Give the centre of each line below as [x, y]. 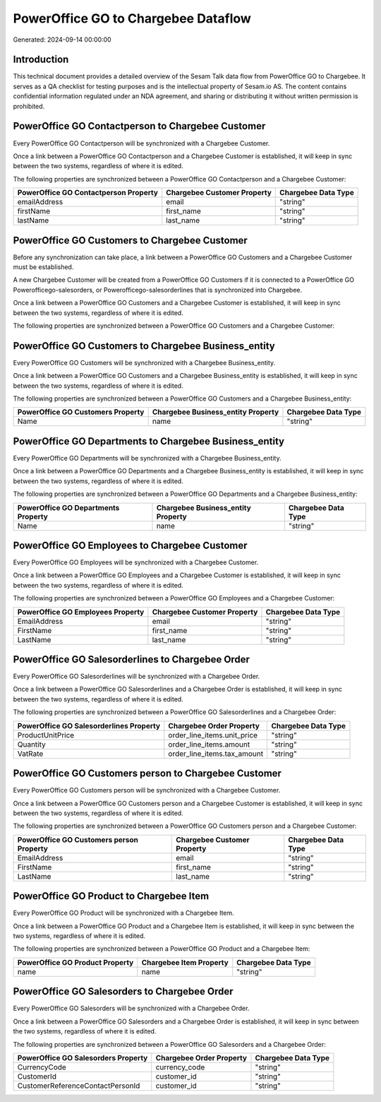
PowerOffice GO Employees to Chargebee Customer [130, 545]
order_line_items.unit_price [213, 735]
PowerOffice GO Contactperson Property [88, 193]
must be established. [43, 267]
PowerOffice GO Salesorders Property [83, 1057]
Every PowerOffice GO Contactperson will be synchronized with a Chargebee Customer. [141, 143]
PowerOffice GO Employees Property [81, 612]
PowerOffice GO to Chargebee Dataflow [132, 18]
